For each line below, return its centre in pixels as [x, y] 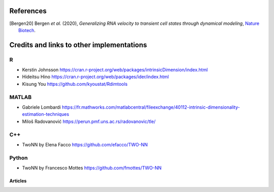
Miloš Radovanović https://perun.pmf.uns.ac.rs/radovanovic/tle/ [89, 121]
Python [19, 157]
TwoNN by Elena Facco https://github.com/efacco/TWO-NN [85, 144]
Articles [18, 181]
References [28, 11]
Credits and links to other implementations [78, 45]
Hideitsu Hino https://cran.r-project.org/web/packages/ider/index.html [96, 77]
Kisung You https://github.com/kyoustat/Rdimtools [75, 84]
